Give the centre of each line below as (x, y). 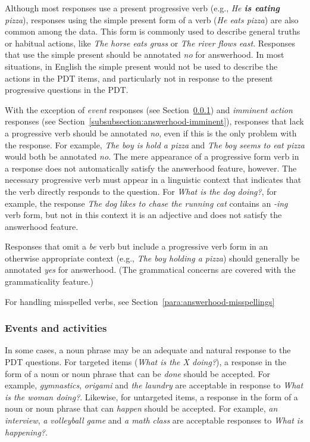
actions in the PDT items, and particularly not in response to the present (139, 78)
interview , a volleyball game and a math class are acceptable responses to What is (154, 420)
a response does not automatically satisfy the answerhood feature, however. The (151, 168)
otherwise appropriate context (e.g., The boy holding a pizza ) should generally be (152, 258)
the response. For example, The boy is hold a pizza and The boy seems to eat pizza (155, 144)
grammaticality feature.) (49, 281)
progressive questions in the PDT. (67, 90)
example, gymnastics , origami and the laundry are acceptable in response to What (154, 385)
